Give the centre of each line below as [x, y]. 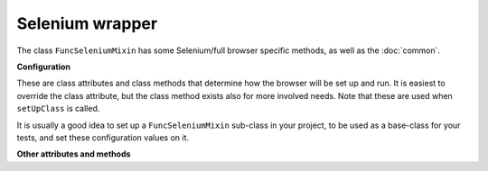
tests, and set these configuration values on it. [103, 137]
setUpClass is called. [58, 109]
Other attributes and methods [74, 154]
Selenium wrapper [87, 23]
